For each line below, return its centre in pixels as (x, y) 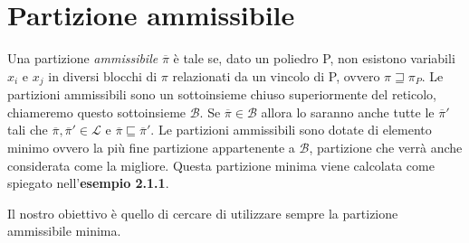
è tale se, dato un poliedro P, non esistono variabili (314, 58)
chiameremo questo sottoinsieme (97, 112)
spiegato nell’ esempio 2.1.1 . (88, 183)
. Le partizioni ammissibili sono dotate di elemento (291, 130)
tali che (28, 130)
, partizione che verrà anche (386, 147)
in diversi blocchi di (103, 75)
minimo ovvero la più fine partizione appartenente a (151, 147)
